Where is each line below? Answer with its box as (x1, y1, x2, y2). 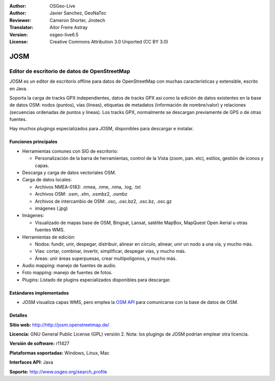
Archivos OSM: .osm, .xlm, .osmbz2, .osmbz (35, 191, 128, 197)
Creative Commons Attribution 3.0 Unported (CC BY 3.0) (49, 38, 169, 44)
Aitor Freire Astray (49, 25, 88, 31)
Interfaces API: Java (9, 359, 53, 365)
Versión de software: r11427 (9, 340, 70, 347)
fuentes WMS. (35, 227, 65, 233)
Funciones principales (9, 138, 58, 145)
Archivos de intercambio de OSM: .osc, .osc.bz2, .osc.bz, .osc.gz (35, 198, 172, 204)
